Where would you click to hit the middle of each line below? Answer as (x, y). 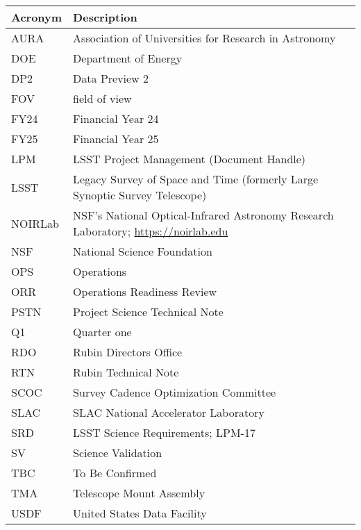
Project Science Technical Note (148, 312)
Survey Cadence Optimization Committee (175, 392)
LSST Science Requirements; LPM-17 (164, 432)
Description (105, 17)
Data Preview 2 (111, 78)
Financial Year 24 (116, 118)
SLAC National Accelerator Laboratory (169, 412)
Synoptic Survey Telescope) (140, 195)
